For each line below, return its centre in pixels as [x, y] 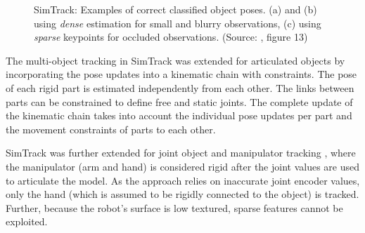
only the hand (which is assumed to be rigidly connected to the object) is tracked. [182, 194]
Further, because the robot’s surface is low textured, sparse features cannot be [174, 207]
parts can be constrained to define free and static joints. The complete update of [179, 101]
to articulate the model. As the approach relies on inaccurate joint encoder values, [183, 180]
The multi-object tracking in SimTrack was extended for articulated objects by [175, 60]
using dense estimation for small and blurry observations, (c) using [178, 23]
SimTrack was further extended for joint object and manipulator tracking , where [181, 153]
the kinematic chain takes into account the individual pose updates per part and [179, 115]
